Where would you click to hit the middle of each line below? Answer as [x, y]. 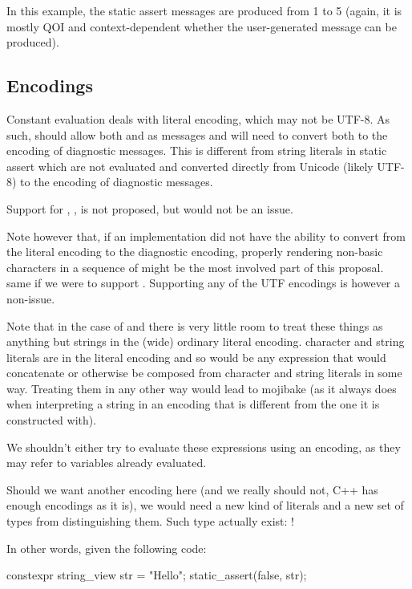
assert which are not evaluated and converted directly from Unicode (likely [190, 166]
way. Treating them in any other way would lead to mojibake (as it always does [202, 388]
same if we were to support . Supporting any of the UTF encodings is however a [204, 283]
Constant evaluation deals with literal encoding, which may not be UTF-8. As [198, 118]
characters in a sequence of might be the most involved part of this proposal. [195, 267]
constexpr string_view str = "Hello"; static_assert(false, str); [157, 575]
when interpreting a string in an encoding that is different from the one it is [193, 404]
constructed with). [52, 420]
